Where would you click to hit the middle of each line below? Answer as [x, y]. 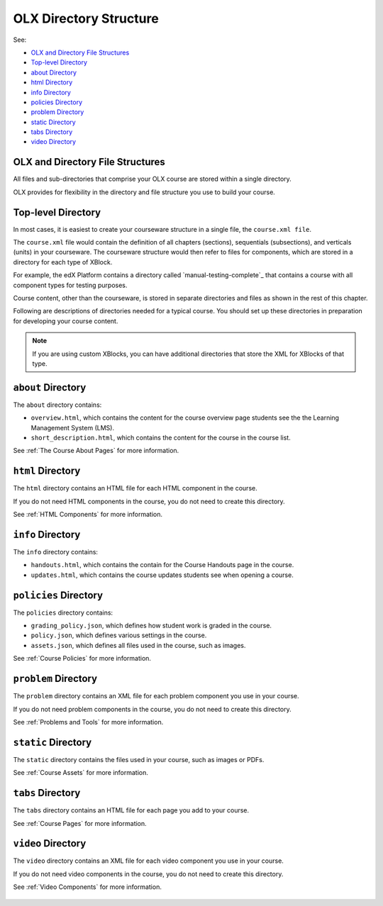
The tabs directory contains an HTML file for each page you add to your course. [131, 810]
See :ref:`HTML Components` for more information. [88, 515]
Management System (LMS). [73, 427]
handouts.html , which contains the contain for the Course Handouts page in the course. [162, 565]
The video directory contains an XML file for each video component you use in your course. [148, 861]
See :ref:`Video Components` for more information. [88, 887]
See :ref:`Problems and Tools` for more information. [88, 722]
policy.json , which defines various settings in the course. [119, 635]
